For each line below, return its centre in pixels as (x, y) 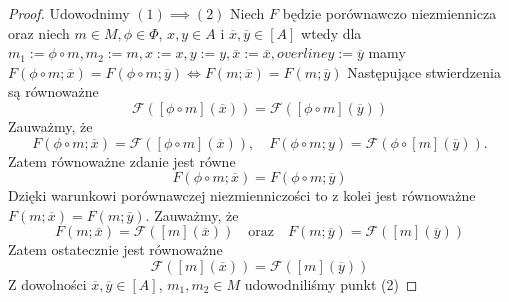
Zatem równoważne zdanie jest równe (122, 160)
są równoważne (53, 91)
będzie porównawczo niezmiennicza (389, 13)
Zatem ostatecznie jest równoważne (115, 249)
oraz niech (39, 32)
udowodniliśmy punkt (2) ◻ (331, 283)
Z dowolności (47, 283)
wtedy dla (331, 32)
